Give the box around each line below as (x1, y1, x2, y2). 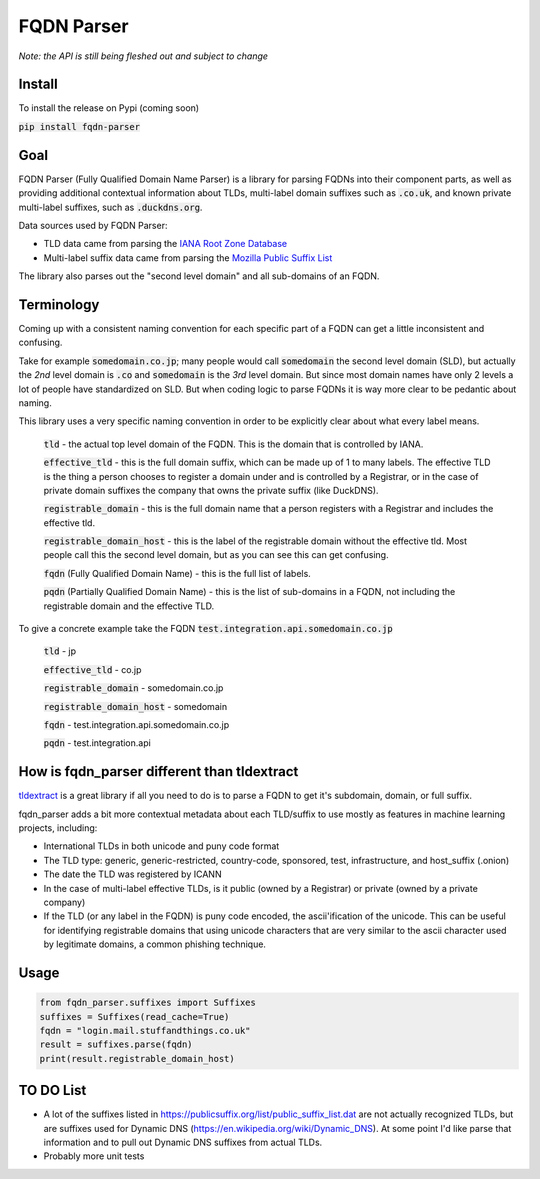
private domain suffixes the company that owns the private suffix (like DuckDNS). (43, 484, 379, 496)
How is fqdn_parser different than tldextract (18, 763, 299, 780)
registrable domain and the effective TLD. (43, 600, 215, 612)
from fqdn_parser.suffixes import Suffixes (39, 997, 257, 1009)
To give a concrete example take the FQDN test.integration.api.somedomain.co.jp (18, 623, 394, 635)
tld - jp (43, 645, 77, 657)
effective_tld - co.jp (43, 663, 142, 675)
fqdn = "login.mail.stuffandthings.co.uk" (39, 1025, 251, 1036)
